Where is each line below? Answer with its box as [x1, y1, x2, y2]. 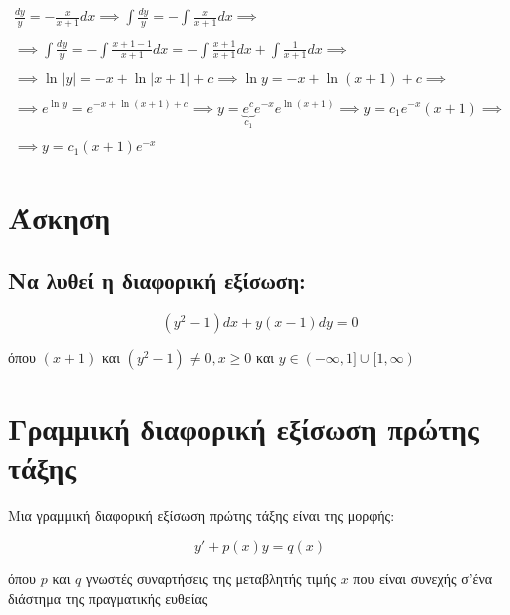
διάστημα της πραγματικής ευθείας [8, 587, 208, 608]
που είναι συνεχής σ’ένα [353, 567, 493, 588]
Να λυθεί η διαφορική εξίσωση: [8, 265, 306, 296]
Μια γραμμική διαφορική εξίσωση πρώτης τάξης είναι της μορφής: [8, 505, 395, 526]
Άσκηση [8, 196, 111, 237]
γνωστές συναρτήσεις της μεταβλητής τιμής [85, 567, 336, 588]
